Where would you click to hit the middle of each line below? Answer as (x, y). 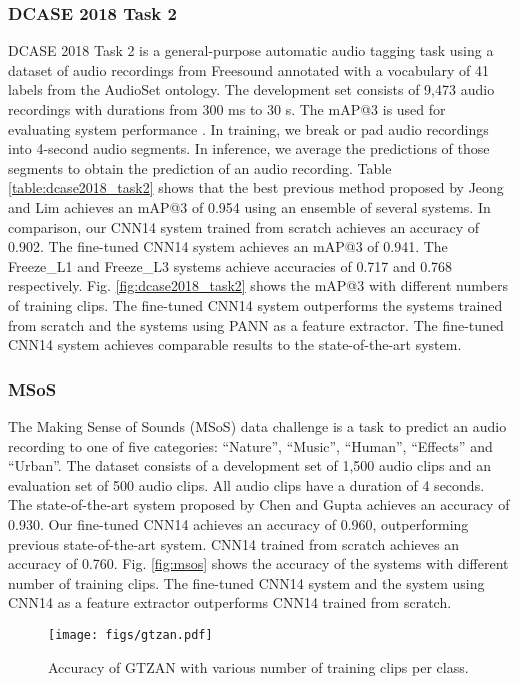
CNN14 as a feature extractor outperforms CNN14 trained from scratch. (230, 602)
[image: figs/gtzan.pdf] (130, 634)
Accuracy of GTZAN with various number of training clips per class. (258, 666)
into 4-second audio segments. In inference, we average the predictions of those (249, 148)
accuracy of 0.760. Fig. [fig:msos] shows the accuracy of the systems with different (258, 563)
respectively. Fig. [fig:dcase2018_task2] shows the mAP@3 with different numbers (258, 285)
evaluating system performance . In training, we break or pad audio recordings (248, 128)
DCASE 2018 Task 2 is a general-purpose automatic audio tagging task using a (251, 50)
